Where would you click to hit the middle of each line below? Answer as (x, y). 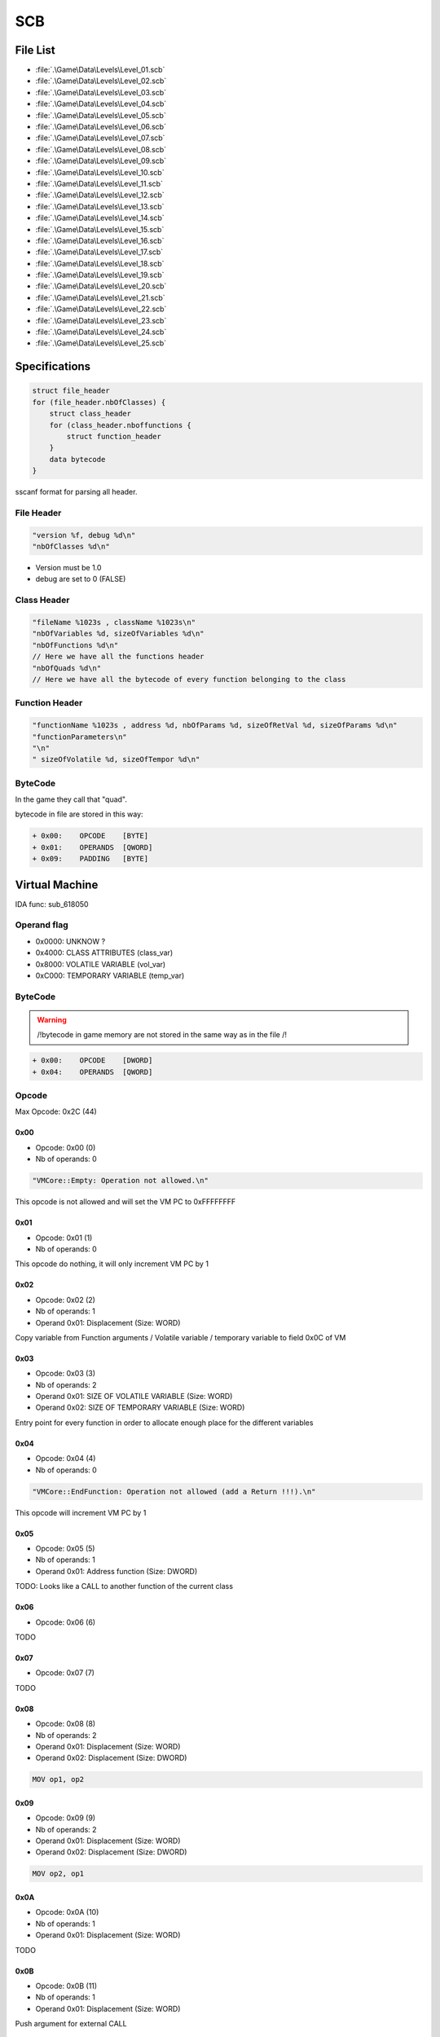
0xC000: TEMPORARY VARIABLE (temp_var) (110, 975)
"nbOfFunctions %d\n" (75, 645)
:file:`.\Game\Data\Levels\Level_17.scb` (99, 252)
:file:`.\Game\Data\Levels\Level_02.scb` (101, 81)
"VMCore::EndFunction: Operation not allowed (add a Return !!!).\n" (174, 1491)
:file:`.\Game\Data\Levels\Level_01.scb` (100, 70)
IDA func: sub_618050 (52, 904)
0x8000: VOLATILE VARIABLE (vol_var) (101, 964)
